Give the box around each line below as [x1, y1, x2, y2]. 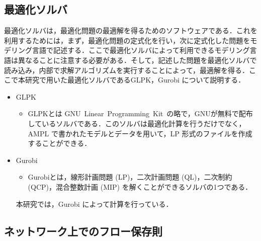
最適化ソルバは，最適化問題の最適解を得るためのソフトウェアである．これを [4, 25, 257, 36]
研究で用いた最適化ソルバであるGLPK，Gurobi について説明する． [25, 74, 245, 85]
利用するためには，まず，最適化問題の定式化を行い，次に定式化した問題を [4, 35, 250, 45]
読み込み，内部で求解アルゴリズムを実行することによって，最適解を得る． [4, 64, 249, 75]
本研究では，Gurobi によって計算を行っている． [16, 198, 173, 209]
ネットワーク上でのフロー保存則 [4, 223, 162, 238]
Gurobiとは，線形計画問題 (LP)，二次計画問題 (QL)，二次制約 [28, 172, 232, 182]
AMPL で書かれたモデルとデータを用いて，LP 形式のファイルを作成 [28, 128, 252, 138]
